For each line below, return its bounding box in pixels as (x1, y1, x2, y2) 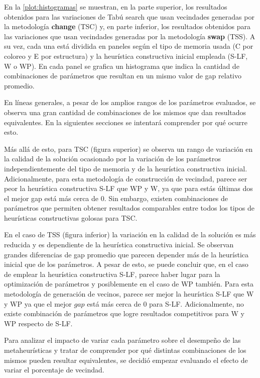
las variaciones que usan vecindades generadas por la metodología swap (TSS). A (4, 31, 255, 41)
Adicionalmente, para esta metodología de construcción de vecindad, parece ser (4, 173, 247, 183)
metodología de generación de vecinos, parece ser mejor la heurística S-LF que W (4, 289, 254, 299)
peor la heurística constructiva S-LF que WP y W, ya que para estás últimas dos (4, 183, 253, 194)
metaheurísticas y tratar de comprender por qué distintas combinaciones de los (4, 345, 246, 355)
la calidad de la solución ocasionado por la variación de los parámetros (4, 153, 221, 164)
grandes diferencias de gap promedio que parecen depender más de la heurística (4, 249, 249, 259)
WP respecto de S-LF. (4, 318, 73, 328)
